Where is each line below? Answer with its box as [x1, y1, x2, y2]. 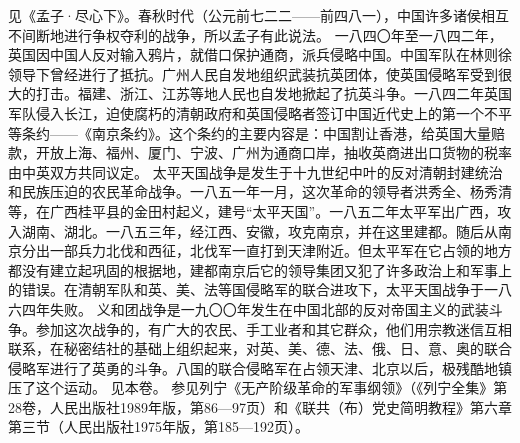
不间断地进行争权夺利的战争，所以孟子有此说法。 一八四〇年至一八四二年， [8, 24, 503, 45]
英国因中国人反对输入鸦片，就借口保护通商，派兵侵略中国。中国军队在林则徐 [8, 44, 512, 65]
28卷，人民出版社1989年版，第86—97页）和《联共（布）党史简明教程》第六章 [8, 396, 512, 417]
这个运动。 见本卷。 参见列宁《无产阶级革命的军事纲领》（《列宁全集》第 [35, 377, 508, 398]
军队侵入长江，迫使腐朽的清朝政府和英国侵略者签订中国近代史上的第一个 [8, 102, 484, 123]
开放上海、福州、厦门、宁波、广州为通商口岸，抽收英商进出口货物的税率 [35, 142, 512, 163]
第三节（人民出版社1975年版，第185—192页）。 [8, 416, 309, 437]
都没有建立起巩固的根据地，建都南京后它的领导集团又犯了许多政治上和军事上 [8, 259, 512, 280]
